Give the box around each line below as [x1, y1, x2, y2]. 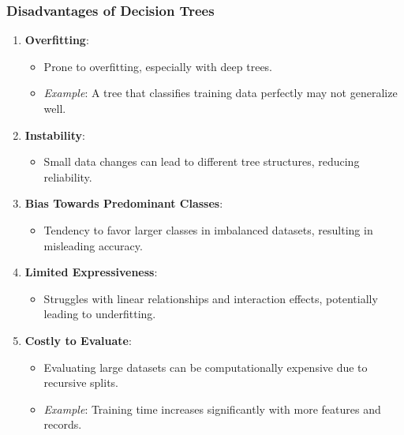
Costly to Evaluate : [24, 332, 132, 348]
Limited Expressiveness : [24, 264, 158, 280]
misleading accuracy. [43, 237, 143, 253]
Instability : [24, 126, 85, 143]
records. [43, 416, 82, 433]
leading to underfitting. [43, 306, 156, 322]
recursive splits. [43, 374, 119, 391]
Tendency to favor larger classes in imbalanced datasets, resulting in [43, 221, 373, 238]
